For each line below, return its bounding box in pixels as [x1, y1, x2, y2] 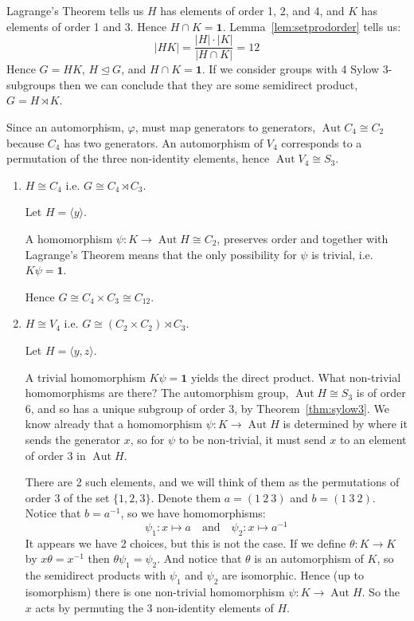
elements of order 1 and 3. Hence [6, 18, 167, 34]
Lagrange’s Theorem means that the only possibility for [25, 246, 297, 262]
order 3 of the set [25, 489, 110, 505]
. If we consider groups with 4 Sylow [201, 61, 380, 77]
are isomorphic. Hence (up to [222, 567, 364, 584]
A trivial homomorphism [25, 368, 146, 385]
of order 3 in [25, 446, 86, 463]
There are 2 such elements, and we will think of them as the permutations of [25, 474, 400, 490]
